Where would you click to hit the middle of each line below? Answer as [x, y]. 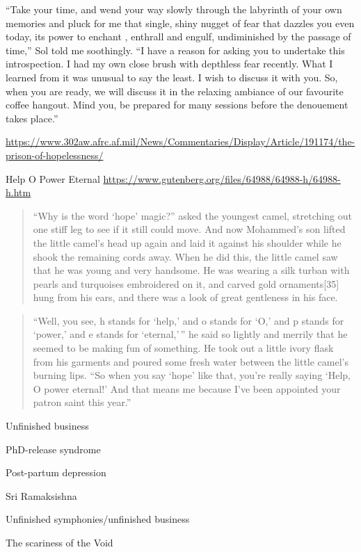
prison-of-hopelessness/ [55, 155]
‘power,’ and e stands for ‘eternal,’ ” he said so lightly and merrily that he [190, 334]
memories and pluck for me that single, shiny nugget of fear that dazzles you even [180, 23]
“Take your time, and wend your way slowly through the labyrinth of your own [174, 9]
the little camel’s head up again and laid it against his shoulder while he [187, 242]
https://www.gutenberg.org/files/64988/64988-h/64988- [222, 178]
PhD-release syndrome [53, 449]
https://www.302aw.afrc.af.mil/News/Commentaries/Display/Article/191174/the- [180, 141]
